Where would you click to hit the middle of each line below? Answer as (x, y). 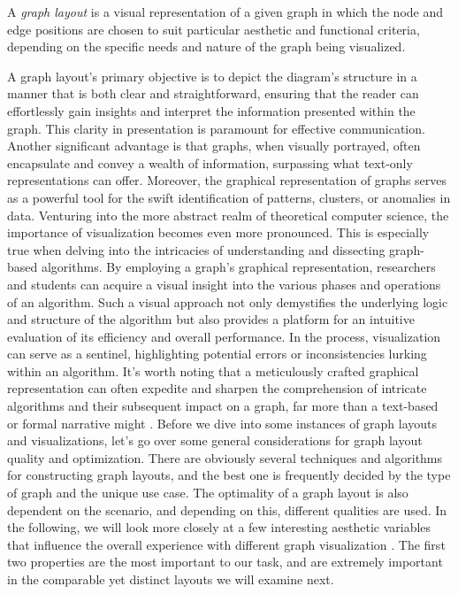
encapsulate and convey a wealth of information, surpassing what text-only (210, 162)
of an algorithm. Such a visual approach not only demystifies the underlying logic (228, 301)
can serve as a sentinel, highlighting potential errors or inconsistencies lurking (217, 354)
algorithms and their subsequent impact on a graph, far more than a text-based (223, 406)
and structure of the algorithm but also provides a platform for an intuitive (211, 319)
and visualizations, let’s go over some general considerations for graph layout (215, 440)
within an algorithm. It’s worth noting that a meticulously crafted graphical (213, 370)
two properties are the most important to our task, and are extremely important (225, 562)
